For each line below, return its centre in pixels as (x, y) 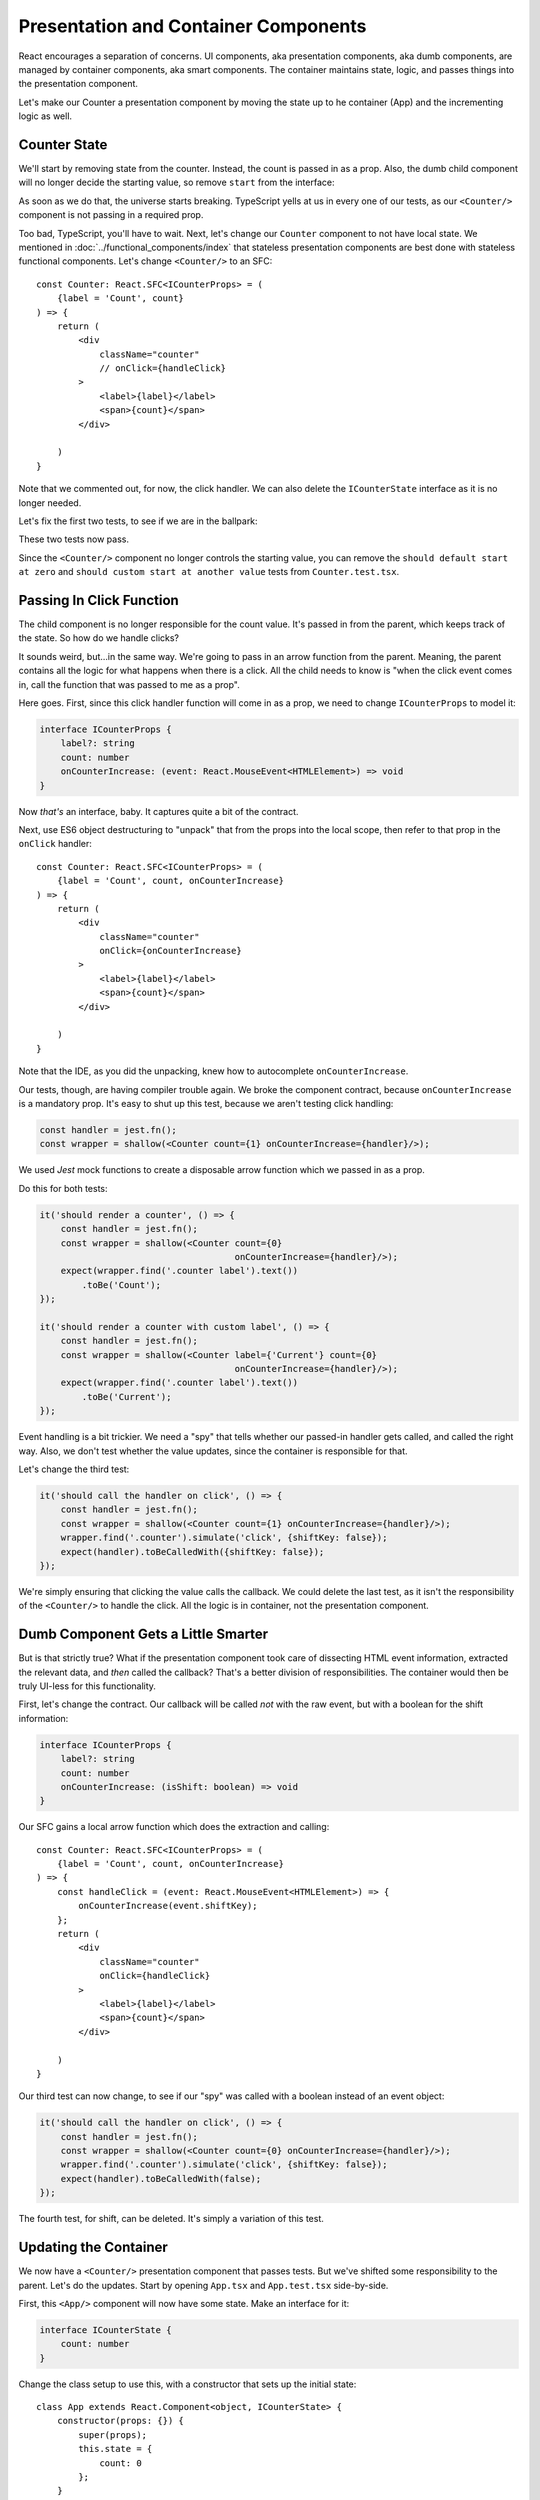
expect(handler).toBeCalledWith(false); (161, 2178)
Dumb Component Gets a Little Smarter (143, 1634)
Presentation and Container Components (192, 26)
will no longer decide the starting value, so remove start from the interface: (176, 182)
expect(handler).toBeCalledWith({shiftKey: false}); (192, 1551)
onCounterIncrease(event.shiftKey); (168, 1906)
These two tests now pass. (74, 539)
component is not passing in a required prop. (111, 215)
